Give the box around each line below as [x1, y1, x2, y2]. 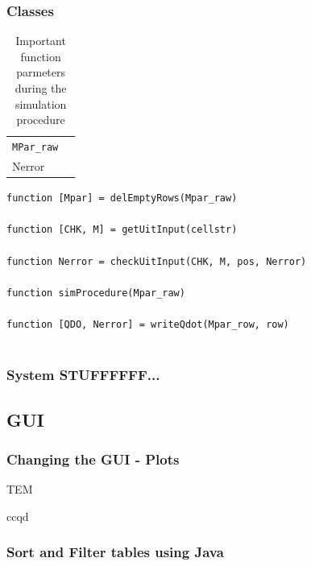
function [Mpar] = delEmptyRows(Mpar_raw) [6, 192, 238, 205]
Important [15, 32, 66, 49]
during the [15, 80, 67, 96]
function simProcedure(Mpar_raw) [6, 287, 185, 299]
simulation [15, 95, 67, 112]
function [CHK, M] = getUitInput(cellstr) [6, 224, 238, 236]
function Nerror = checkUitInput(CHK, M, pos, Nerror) [6, 255, 307, 267]
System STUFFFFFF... [6, 365, 160, 385]
